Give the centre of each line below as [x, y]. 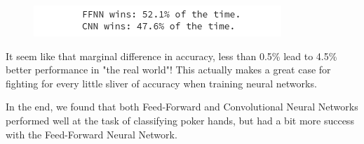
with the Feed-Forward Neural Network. [92, 134]
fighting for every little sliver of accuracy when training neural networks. [161, 83]
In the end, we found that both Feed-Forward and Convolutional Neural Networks [182, 107]
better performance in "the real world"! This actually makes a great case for [168, 70]
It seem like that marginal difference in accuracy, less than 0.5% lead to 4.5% [171, 56]
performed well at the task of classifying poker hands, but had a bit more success [180, 120]
